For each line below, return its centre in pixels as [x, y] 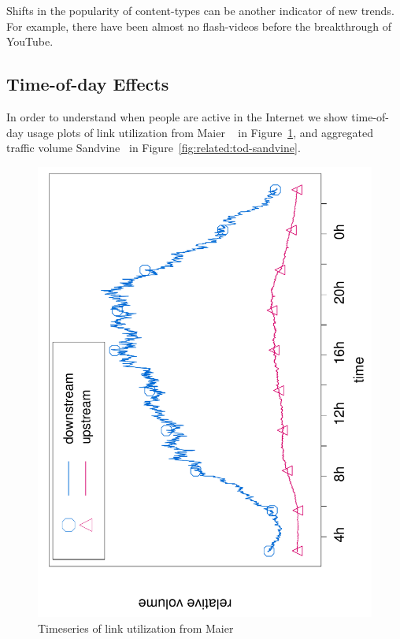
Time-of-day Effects [88, 84]
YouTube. [30, 41]
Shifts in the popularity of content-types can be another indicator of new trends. [200, 10]
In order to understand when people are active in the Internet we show [177, 116]
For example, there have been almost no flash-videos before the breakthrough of [199, 26]
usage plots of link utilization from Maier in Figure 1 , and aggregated [200, 132]
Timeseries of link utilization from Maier [136, 628]
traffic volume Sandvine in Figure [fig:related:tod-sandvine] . [154, 148]
